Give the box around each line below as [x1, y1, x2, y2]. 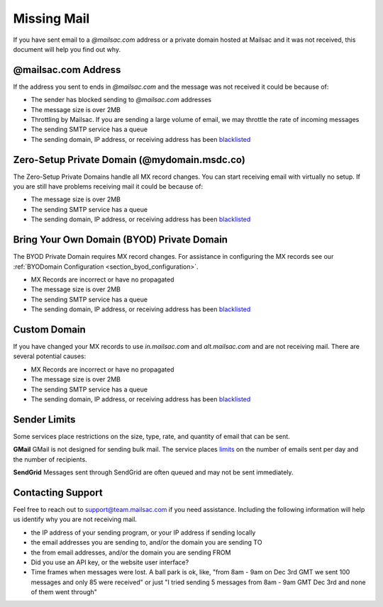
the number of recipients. [13, 455, 88, 464]
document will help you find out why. [13, 45, 121, 53]
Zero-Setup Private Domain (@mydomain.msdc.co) [13, 153, 246, 166]
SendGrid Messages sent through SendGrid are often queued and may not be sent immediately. [13, 468, 294, 477]
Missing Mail [13, 11, 90, 26]
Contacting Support [13, 486, 103, 499]
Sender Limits [13, 413, 76, 425]
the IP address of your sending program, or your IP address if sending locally [30, 528, 256, 537]
